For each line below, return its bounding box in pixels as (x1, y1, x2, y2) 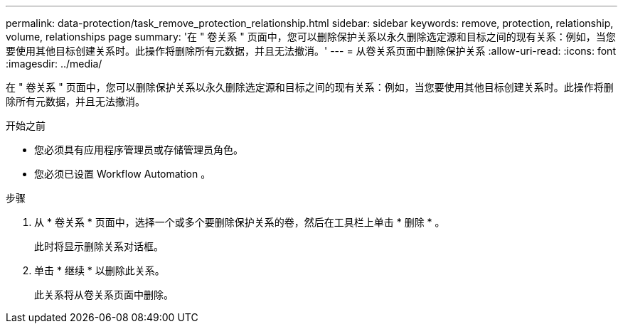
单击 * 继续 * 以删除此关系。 (34, 264, 165, 276)
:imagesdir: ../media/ (6, 58, 102, 70)
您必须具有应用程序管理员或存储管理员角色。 (34, 144, 243, 156)
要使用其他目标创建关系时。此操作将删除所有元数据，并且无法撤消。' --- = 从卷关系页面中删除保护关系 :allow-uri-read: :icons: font (6, 45, 616, 57)
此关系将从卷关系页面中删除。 (34, 288, 174, 301)
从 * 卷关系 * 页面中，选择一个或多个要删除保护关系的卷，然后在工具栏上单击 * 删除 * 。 (34, 216, 445, 228)
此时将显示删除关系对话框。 (34, 240, 164, 252)
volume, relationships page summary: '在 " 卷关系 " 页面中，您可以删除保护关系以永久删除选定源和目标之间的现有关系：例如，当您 (6, 31, 616, 43)
